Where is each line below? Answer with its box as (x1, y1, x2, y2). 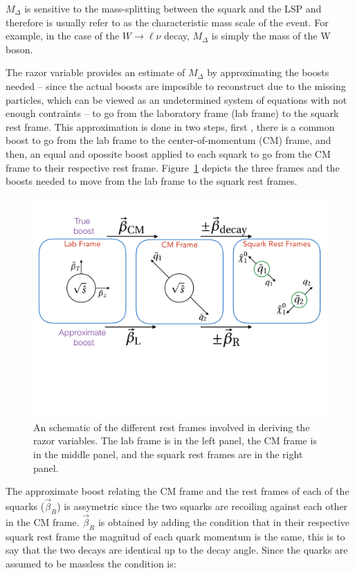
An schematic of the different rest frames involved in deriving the (33, 419, 310, 434)
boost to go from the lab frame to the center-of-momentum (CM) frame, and (6, 133, 331, 147)
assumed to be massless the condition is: (6, 556, 176, 571)
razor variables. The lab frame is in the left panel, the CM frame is (33, 433, 317, 448)
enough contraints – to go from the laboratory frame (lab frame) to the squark (6, 106, 339, 120)
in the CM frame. (6, 515, 80, 529)
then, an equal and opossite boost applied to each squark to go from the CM (6, 146, 331, 161)
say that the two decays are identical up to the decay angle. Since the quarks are (6, 543, 348, 557)
